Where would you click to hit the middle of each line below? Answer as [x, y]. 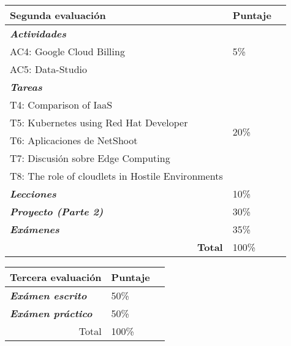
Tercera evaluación [56, 277]
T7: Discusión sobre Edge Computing [90, 158]
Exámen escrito [48, 295]
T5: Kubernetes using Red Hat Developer [99, 122]
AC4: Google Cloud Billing [67, 51]
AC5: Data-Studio [49, 69]
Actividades [38, 33]
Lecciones [33, 194]
